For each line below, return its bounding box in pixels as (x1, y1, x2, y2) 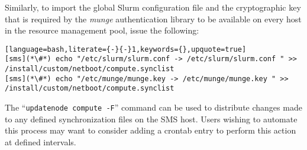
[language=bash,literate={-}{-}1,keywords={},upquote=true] (5, 45, 247, 54)
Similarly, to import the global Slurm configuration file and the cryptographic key (5, 1, 301, 13)
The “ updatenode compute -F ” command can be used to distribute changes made (5, 101, 302, 114)
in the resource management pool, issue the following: (5, 24, 199, 36)
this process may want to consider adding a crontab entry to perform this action (5, 124, 296, 136)
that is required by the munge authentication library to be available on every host (5, 12, 302, 25)
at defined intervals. (5, 135, 76, 148)
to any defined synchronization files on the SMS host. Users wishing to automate (5, 112, 298, 125)
